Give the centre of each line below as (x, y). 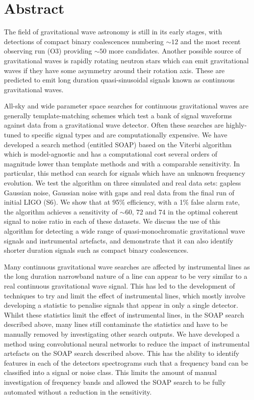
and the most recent (210, 41)
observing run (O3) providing (48, 51)
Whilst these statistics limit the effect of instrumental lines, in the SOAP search (124, 314)
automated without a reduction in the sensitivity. (78, 391)
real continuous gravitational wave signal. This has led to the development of (119, 285)
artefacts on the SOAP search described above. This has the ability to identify (122, 353)
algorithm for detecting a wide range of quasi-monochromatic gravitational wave (125, 231)
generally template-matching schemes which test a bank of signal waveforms (118, 115)
